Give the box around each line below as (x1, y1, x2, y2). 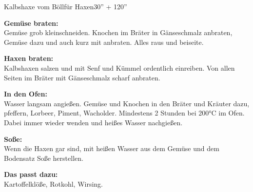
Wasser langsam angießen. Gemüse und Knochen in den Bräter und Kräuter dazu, (4, 98, 250, 108)
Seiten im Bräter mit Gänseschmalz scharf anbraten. (4, 72, 160, 82)
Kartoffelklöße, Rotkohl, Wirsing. (4, 178, 103, 189)
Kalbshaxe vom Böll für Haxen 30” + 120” (4, 1, 127, 11)
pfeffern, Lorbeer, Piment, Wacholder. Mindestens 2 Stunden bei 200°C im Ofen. (4, 108, 245, 118)
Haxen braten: (4, 53, 54, 63)
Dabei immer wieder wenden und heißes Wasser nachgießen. (4, 117, 183, 127)
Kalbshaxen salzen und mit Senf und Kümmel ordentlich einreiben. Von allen (4, 62, 235, 73)
